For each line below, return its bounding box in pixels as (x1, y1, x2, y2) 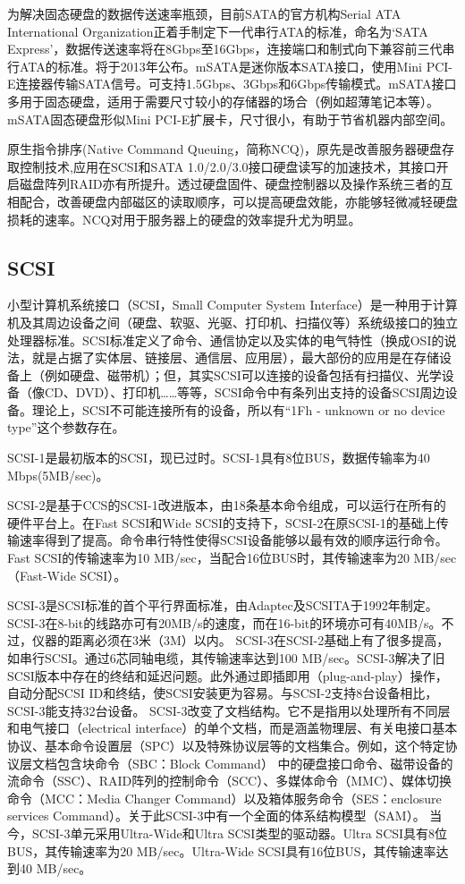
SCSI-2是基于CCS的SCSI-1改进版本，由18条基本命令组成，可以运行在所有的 (7, 496, 446, 514)
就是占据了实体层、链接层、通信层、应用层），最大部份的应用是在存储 (31, 348, 439, 367)
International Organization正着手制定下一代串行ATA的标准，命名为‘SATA (7, 21, 428, 40)
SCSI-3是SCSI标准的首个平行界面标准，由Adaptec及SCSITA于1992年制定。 (7, 596, 438, 615)
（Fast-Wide (7, 565, 76, 584)
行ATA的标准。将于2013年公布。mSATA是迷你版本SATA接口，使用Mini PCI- (7, 56, 453, 75)
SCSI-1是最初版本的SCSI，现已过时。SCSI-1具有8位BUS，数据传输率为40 (7, 448, 430, 467)
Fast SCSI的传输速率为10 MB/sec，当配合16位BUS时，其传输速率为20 (7, 548, 410, 567)
